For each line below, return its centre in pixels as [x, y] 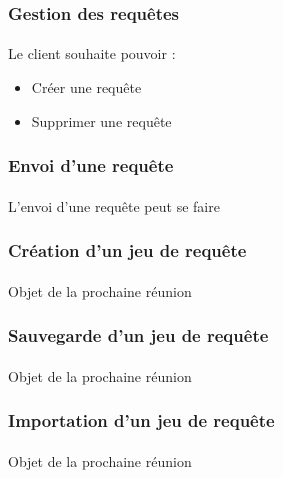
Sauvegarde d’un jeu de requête [138, 335]
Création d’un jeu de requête [127, 250]
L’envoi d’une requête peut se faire [114, 205]
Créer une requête [86, 87]
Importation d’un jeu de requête [141, 420]
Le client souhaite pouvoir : [92, 53]
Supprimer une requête [101, 120]
